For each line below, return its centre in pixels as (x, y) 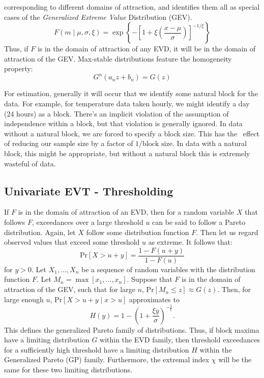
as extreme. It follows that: (190, 242)
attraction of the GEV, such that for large (70, 289)
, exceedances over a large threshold (87, 222)
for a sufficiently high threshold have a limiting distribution (97, 349)
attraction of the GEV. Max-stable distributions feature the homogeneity (118, 58)
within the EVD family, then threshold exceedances (180, 340)
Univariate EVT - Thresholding (89, 191)
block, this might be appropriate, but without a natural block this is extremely (127, 153)
